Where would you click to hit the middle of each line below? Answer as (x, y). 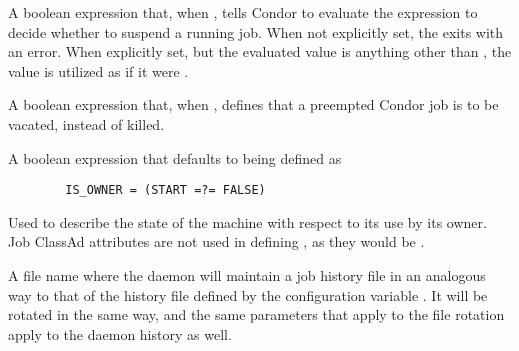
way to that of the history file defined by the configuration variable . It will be (248, 294)
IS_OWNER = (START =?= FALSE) (165, 190)
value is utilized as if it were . (98, 70)
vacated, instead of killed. (86, 123)
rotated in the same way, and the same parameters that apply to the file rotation (256, 314)
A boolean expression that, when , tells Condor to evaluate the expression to (243, 12)
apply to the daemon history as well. (120, 333)
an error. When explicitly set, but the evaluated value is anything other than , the (260, 51)
